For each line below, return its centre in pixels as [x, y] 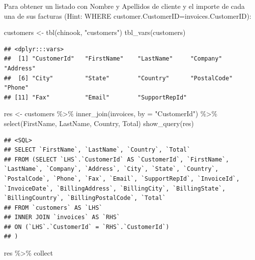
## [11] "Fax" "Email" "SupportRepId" [96, 97]
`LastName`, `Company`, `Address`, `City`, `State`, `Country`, [111, 169]
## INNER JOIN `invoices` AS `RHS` [62, 217]
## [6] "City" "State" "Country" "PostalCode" [118, 78]
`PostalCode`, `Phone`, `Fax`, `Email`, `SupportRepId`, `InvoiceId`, [122, 179]
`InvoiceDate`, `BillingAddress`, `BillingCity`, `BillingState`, [115, 188]
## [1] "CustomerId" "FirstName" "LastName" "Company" [113, 59]
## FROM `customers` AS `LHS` [53, 208]
